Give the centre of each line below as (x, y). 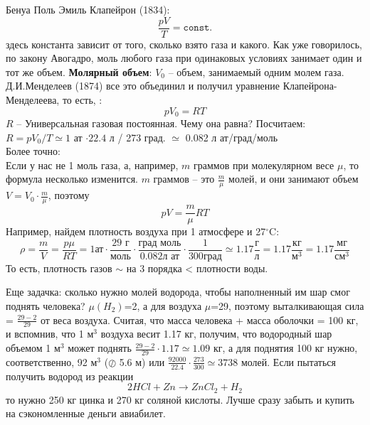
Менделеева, (33, 100)
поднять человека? (46, 306)
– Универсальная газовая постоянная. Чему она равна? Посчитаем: (161, 123)
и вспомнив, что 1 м (50, 334)
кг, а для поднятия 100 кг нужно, (285, 348)
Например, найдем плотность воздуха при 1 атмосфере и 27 (136, 231)
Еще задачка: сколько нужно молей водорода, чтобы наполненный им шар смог (178, 292)
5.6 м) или (142, 361)
